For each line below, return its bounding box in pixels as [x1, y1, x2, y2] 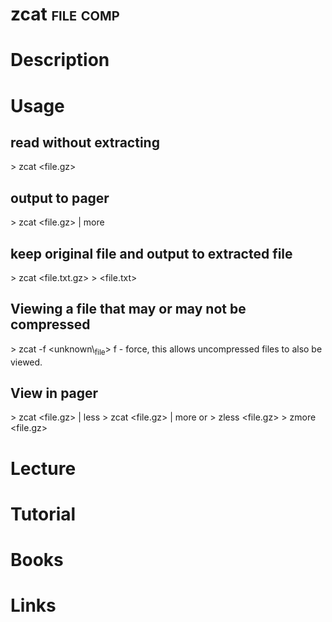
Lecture [10, 457, 77, 480]
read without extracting [10, 134, 160, 151]
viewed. [10, 356, 43, 368]
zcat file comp [10, 3, 120, 26]
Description [10, 49, 110, 72]
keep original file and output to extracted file [10, 245, 293, 262]
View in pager [10, 385, 99, 402]
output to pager [10, 189, 110, 207]
